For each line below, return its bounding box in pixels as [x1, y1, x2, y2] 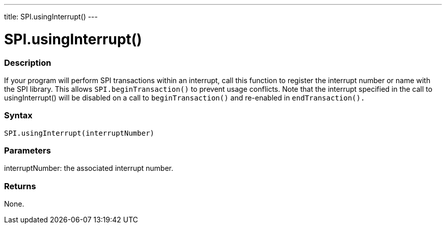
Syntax [4, 110, 33, 121]
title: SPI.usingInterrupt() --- [4, 12, 98, 21]
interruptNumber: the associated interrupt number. [4, 164, 174, 173]
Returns [4, 181, 36, 191]
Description [4, 57, 51, 68]
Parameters [4, 145, 51, 156]
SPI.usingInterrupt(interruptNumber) [4, 129, 155, 137]
